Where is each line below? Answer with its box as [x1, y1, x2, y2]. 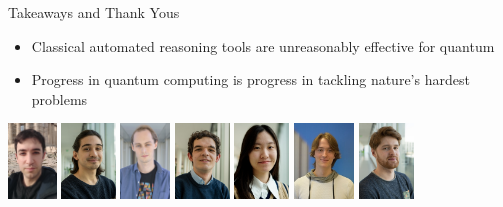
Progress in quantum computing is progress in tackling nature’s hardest [31, 69, 470, 90]
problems [31, 88, 88, 109]
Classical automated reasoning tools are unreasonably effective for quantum [31, 35, 495, 56]
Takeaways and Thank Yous [8, 2, 180, 22]
